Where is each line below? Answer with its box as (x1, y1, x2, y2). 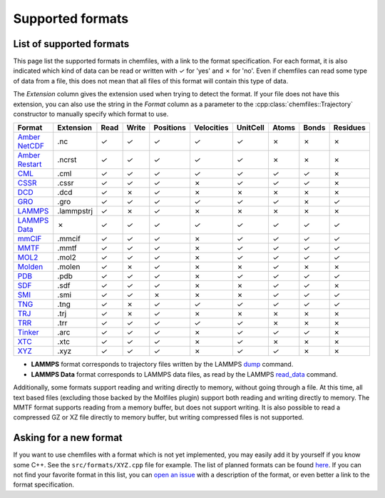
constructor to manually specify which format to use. (13, 110, 169, 118)
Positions (153, 123, 187, 133)
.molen (57, 262, 81, 272)
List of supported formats (13, 38, 130, 50)
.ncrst (57, 155, 77, 165)
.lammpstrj (57, 206, 93, 216)
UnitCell (236, 123, 265, 133)
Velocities (193, 123, 229, 133)
